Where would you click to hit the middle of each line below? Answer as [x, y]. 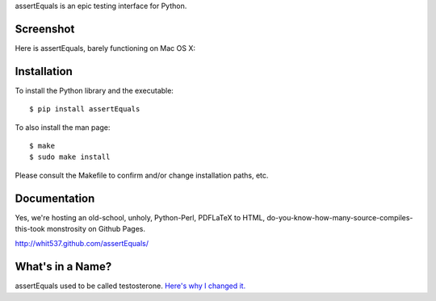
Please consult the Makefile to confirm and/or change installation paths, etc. [142, 175]
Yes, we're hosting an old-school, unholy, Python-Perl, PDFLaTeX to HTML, [140, 217]
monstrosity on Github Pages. [96, 229]
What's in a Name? [63, 267]
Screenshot [45, 29]
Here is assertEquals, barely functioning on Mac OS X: [105, 48]
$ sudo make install [70, 157]
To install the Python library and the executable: [94, 90]
